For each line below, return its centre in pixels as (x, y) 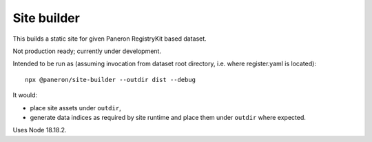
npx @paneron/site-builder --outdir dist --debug (111, 80)
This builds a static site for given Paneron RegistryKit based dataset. (110, 39)
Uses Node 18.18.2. (40, 130)
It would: (25, 95)
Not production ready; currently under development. (87, 51)
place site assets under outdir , (75, 108)
